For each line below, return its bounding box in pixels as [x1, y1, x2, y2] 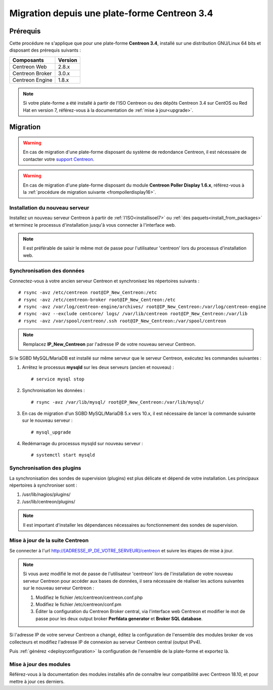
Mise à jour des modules [9, 661, 71, 668]
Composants [12, 56, 44, 63]
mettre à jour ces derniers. [9, 678, 65, 684]
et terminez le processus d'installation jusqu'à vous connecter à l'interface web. [9, 222, 176, 228]
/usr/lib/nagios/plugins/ [22, 491, 71, 498]
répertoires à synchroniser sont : [9, 482, 78, 488]
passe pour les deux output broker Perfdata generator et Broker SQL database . [35, 615, 203, 622]
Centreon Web [12, 63, 48, 70]
